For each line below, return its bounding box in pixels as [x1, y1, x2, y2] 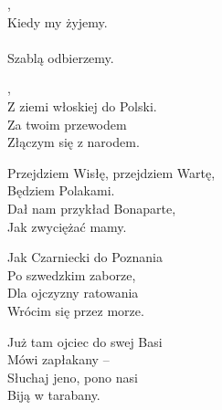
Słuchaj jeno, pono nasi [7, 367, 138, 386]
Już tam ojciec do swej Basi [7, 331, 163, 351]
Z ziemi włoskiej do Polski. [7, 96, 157, 115]
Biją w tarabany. [7, 385, 100, 405]
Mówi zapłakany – [7, 350, 110, 369]
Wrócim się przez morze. [7, 300, 144, 320]
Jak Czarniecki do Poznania [7, 247, 163, 267]
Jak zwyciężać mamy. [7, 216, 127, 236]
